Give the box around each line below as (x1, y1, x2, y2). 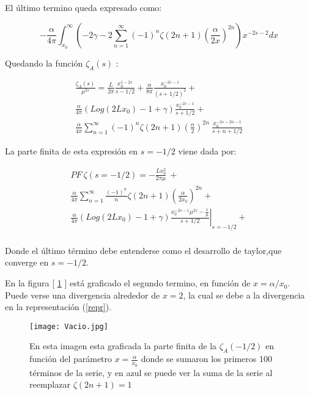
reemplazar (29, 378, 70, 391)
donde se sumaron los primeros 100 (141, 352, 273, 365)
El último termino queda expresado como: (5, 1, 162, 13)
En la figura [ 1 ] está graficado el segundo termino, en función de (5, 277, 251, 289)
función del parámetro (29, 352, 113, 365)
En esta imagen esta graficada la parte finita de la (29, 339, 217, 352)
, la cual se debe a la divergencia (183, 288, 305, 301)
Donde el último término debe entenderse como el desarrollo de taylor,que (5, 244, 282, 256)
